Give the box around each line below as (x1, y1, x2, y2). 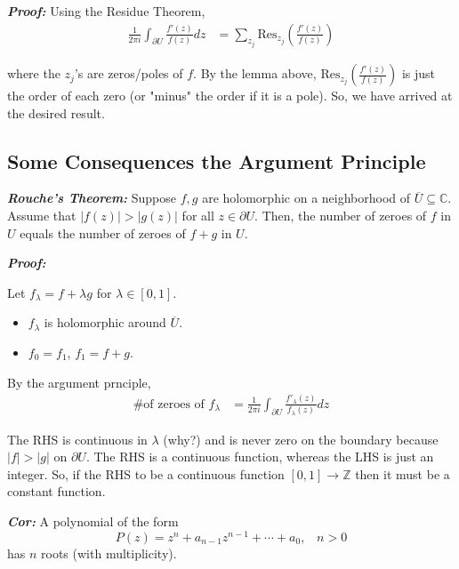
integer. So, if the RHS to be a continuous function (7, 464, 285, 483)
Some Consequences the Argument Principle (7, 147, 426, 174)
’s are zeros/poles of (74, 64, 183, 83)
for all (181, 206, 214, 225)
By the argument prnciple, (7, 373, 151, 391)
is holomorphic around (44, 313, 166, 332)
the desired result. (7, 103, 105, 122)
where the (7, 64, 60, 83)
